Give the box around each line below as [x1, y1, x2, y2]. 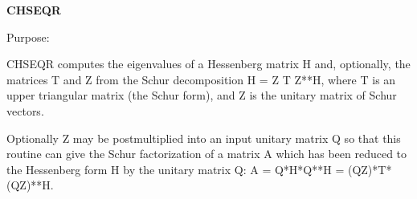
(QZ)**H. [6, 177, 54, 193]
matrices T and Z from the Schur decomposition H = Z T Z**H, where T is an [6, 71, 396, 87]
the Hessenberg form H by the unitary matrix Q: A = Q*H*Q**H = [6, 160, 345, 177]
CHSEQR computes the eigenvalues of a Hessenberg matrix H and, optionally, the [6, 55, 411, 72]
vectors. [6, 102, 44, 119]
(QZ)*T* [347, 160, 392, 177]
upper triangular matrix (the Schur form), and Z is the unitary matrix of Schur [6, 87, 397, 104]
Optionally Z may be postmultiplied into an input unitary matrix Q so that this [6, 129, 401, 146]
